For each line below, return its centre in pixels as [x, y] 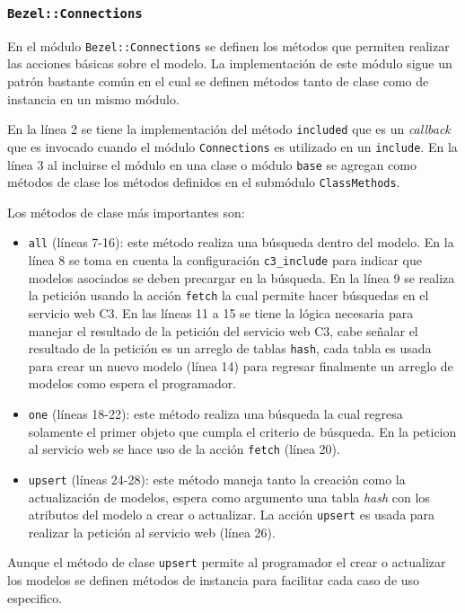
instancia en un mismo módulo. [93, 98]
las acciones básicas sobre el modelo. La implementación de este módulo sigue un [230, 63]
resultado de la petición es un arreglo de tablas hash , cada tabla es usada [230, 348]
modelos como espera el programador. [132, 383]
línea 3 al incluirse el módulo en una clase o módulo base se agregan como [212, 164]
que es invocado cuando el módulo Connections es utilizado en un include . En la [232, 146]
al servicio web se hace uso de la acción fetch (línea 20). [184, 449]
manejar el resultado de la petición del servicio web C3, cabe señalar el [223, 330]
